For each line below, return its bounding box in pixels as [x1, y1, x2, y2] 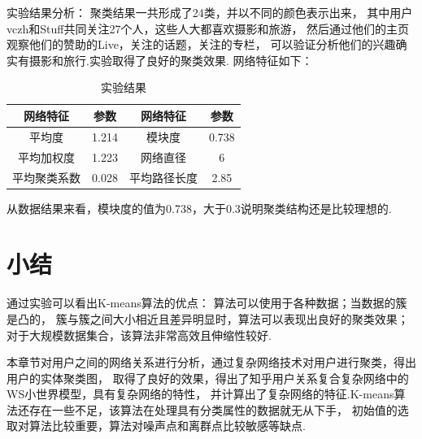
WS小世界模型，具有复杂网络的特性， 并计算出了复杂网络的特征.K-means [7, 385, 394, 402]
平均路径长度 [128, 168, 198, 185]
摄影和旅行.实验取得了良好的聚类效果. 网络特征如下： [28, 51, 313, 68]
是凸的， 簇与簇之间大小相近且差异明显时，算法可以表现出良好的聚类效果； [7, 310, 409, 327]
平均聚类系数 [12, 168, 80, 185]
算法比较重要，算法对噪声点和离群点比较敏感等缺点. [28, 417, 306, 434]
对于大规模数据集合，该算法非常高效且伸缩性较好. [7, 326, 272, 343]
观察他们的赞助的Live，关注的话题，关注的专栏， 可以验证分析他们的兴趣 [7, 36, 396, 53]
